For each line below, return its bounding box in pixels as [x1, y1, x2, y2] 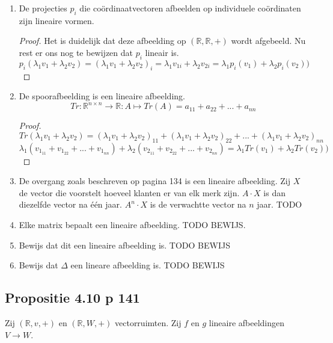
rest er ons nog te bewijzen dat [19, 46, 133, 58]
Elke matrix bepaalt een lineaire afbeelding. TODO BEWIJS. [19, 218, 246, 231]
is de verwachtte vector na [150, 198, 246, 211]
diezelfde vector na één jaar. [19, 198, 122, 211]
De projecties [19, 2, 67, 14]
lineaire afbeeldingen [209, 317, 285, 329]
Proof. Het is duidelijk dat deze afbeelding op [19, 34, 186, 47]
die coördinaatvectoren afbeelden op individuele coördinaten [79, 2, 301, 14]
